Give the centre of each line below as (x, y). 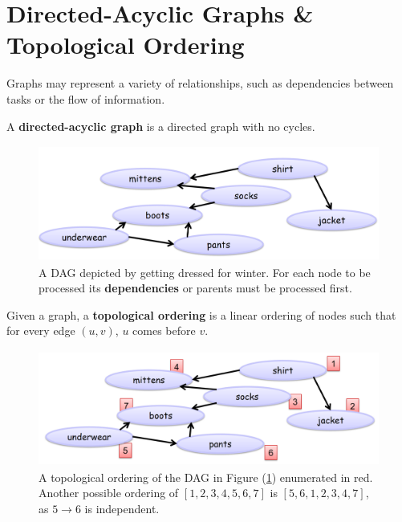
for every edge (41, 330)
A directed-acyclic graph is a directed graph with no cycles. (161, 126)
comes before (164, 330)
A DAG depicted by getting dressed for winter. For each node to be (205, 272)
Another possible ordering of (109, 493)
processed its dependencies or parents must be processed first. (195, 288)
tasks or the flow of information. (86, 98)
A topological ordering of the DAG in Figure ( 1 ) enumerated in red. (206, 477)
